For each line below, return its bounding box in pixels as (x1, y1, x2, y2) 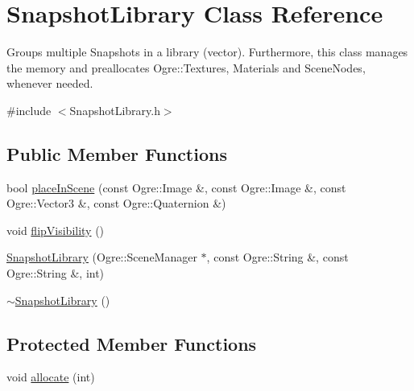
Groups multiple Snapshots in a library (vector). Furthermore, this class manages (6, 43, 408, 60)
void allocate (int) (6, 368, 95, 385)
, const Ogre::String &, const (206, 249, 349, 265)
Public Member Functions (6, 141, 227, 166)
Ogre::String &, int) (6, 265, 105, 282)
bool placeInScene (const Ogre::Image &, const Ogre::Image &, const (6, 179, 346, 195)
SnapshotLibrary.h (69, 101, 160, 118)
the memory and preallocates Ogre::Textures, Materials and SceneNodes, (6, 59, 366, 76)
